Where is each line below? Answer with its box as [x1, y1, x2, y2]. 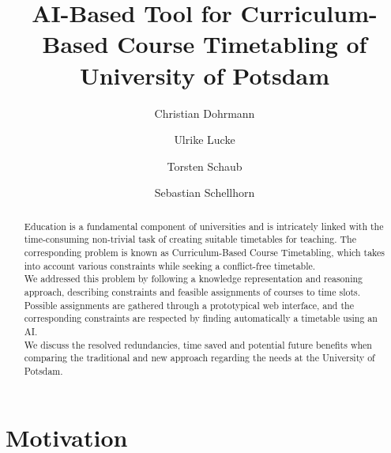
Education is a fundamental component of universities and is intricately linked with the [24, 219, 384, 232]
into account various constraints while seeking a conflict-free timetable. [24, 259, 316, 272]
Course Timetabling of [117, 28, 367, 60]
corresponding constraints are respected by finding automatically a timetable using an [24, 311, 378, 325]
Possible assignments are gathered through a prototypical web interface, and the [24, 298, 354, 311]
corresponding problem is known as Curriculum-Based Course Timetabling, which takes [24, 245, 385, 259]
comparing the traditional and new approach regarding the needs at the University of [24, 351, 375, 364]
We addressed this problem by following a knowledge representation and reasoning [24, 272, 363, 285]
